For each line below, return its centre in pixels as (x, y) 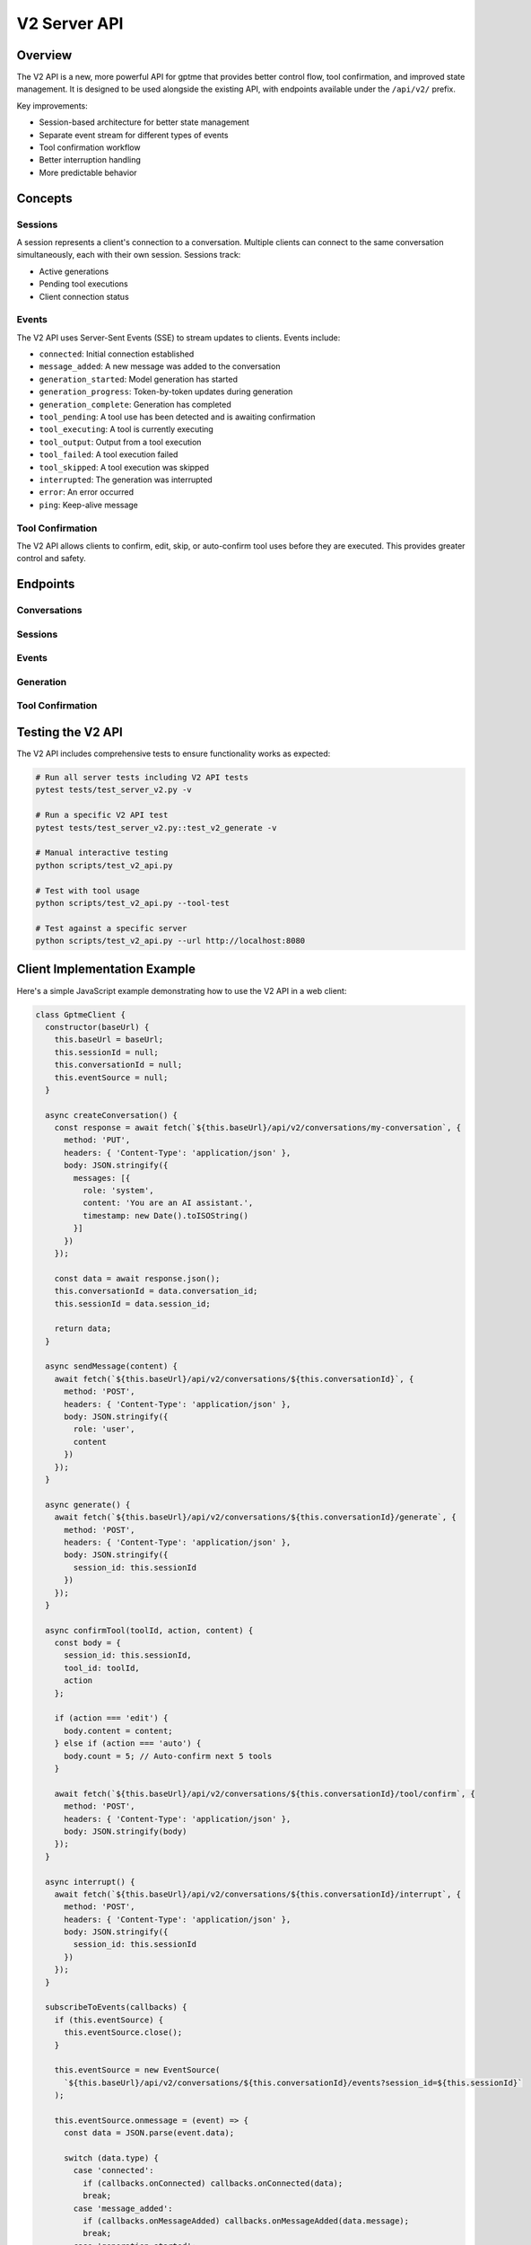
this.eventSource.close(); (123, 2033)
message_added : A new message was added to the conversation (160, 366)
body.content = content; (119, 1730)
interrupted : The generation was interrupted (126, 480)
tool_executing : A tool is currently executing (126, 429)
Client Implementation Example (106, 969)
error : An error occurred (87, 492)
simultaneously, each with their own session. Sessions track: (129, 255)
